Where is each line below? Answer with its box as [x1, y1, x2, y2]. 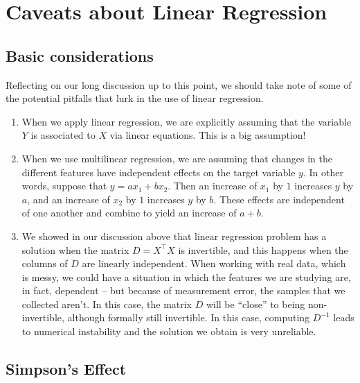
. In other [303, 164, 343, 179]
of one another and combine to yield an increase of [21, 205, 237, 220]
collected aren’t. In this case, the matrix [21, 296, 192, 311]
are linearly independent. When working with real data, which [82, 256, 346, 271]
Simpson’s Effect [6, 358, 127, 380]
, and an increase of [27, 191, 110, 206]
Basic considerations [6, 44, 154, 66]
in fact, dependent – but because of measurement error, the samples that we [21, 283, 345, 298]
